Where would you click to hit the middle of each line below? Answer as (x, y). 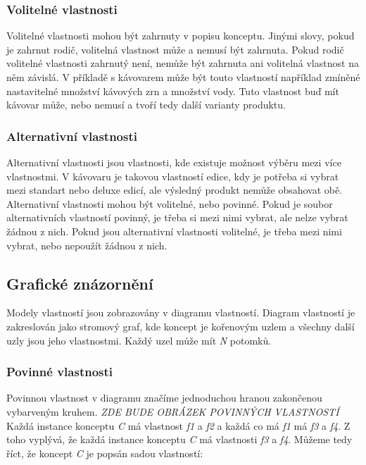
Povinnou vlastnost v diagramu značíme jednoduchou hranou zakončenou (164, 398)
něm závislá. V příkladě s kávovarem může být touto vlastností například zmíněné (183, 77)
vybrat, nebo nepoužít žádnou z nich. (87, 245)
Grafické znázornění (80, 283)
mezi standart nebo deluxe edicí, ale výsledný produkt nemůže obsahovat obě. (175, 190)
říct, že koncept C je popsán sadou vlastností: (105, 453)
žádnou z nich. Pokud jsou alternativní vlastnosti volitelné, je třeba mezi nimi (174, 231)
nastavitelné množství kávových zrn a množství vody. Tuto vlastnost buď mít (173, 91)
